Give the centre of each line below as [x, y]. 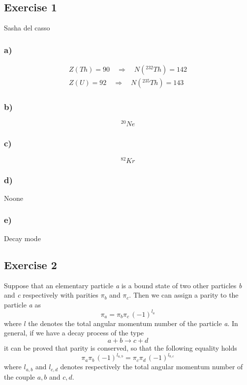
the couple [19, 376]
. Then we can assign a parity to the [184, 295]
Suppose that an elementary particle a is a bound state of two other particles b [123, 285]
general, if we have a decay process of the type [74, 333]
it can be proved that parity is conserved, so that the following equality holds [121, 347]
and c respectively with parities [51, 295]
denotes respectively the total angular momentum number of [152, 367]
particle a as [22, 304]
